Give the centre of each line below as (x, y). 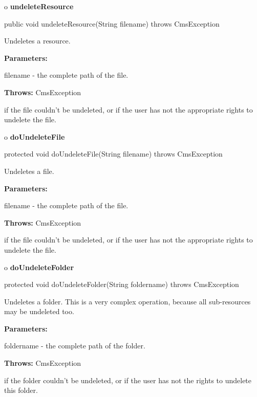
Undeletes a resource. (37, 41)
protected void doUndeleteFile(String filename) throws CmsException (113, 154)
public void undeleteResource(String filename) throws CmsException (112, 23)
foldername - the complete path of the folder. (75, 346)
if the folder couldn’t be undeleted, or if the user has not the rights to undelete (128, 380)
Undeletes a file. (29, 171)
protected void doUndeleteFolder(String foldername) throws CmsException (122, 284)
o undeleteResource (39, 6)
